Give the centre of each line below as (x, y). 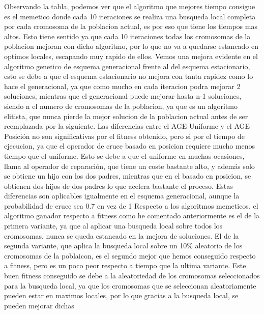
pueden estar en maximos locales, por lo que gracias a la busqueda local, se (121, 295)
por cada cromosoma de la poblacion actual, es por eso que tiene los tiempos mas (131, 26)
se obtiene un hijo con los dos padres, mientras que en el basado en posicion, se (128, 176)
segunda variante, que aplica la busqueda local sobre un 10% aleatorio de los (123, 246)
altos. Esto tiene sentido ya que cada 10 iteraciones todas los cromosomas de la (127, 36)
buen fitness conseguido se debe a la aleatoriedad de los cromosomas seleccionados (132, 276)
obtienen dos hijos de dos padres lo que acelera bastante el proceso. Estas (119, 185)
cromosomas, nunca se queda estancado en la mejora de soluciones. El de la (122, 235)
